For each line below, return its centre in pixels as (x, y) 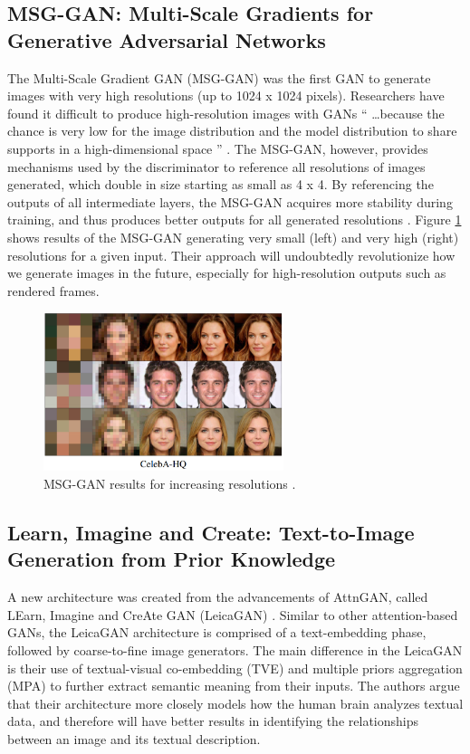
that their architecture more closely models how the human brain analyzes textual (235, 703)
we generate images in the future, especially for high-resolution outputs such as (227, 273)
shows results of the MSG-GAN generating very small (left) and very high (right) (233, 237)
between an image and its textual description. (134, 738)
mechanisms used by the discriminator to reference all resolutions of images (216, 166)
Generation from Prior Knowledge (172, 559)
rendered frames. (53, 290)
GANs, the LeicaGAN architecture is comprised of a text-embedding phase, (217, 632)
